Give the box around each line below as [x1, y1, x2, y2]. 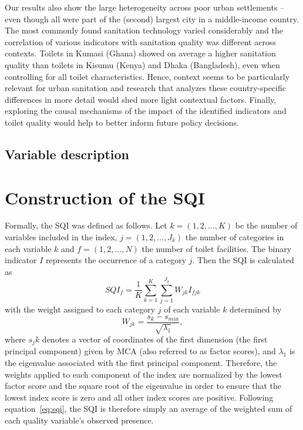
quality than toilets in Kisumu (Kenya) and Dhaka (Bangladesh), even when [5, 58, 280, 70]
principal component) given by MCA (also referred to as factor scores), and [5, 345, 276, 357]
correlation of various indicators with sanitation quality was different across [5, 35, 276, 48]
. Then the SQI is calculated [192, 254, 294, 266]
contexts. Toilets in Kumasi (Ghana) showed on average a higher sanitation [5, 47, 276, 59]
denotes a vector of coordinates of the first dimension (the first [42, 332, 268, 345]
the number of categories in [185, 231, 284, 243]
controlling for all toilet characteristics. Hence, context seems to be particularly [5, 70, 290, 82]
